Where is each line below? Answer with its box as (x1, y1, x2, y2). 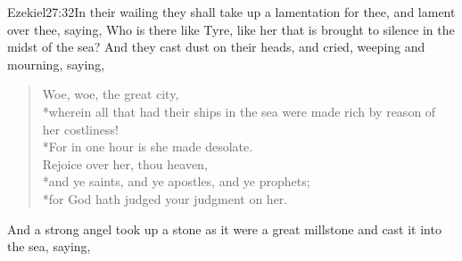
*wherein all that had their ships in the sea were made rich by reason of (42, 102, 436, 120)
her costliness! (42, 119, 119, 138)
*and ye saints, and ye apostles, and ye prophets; (42, 172, 310, 191)
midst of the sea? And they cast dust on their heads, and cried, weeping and (7, 37, 425, 56)
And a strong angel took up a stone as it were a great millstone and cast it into (7, 219, 441, 238)
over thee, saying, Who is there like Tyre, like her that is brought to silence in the (7, 20, 455, 38)
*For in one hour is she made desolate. (42, 137, 253, 156)
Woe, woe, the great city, (42, 85, 179, 103)
